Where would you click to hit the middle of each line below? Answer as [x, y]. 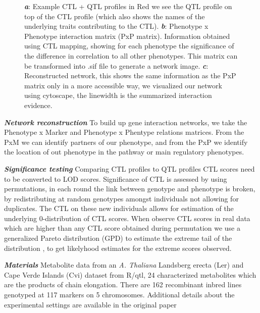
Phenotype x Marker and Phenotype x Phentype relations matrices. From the [124, 132]
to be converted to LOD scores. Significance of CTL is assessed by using [116, 178]
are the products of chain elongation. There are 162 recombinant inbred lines [123, 284]
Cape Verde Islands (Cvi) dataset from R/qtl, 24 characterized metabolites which [130, 274]
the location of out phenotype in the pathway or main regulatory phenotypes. [124, 152]
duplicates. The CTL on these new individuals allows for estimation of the [119, 208]
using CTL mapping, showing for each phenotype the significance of [129, 46]
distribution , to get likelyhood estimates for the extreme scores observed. [118, 248]
